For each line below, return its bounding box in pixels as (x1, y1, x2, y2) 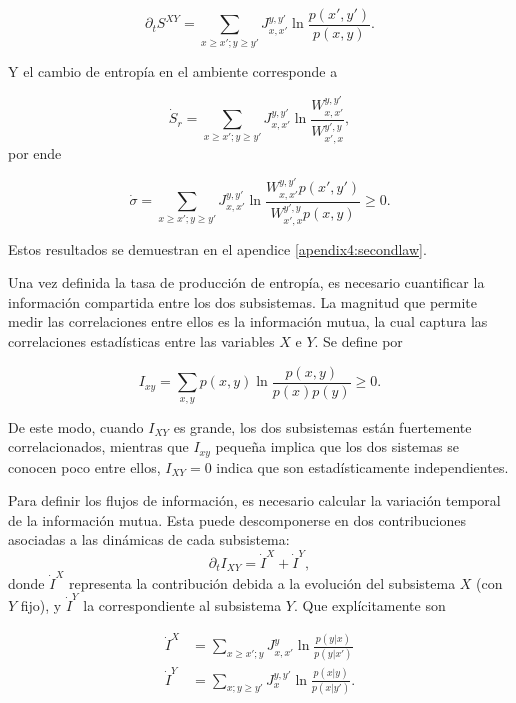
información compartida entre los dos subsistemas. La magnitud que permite (8, 291, 478, 312)
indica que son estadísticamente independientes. (216, 456, 509, 477)
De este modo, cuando (8, 416, 144, 437)
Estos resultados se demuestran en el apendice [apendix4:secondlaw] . (8, 238, 427, 259)
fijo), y (20, 595, 62, 616)
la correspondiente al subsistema (83, 595, 282, 616)
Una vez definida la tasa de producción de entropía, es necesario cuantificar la (8, 272, 485, 293)
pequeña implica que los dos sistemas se (215, 436, 459, 457)
